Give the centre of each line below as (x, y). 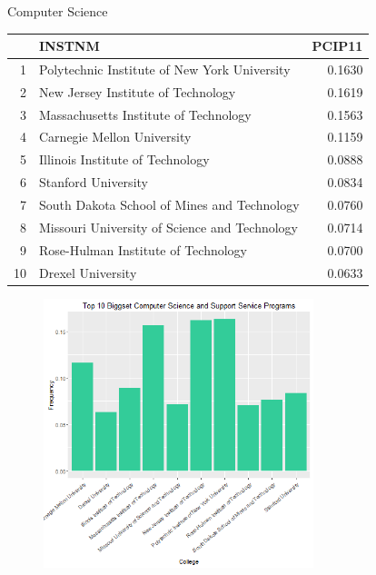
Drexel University (88, 272)
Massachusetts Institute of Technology (145, 114)
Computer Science (58, 11)
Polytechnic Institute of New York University (165, 69)
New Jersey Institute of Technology (138, 91)
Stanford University (94, 182)
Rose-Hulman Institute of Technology (143, 249)
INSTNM (69, 46)
